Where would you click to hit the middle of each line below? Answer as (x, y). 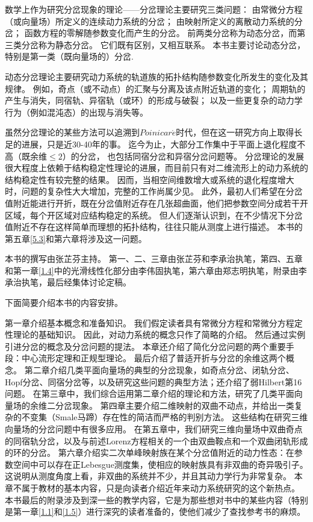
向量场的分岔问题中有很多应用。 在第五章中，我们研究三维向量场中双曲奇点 (154, 429)
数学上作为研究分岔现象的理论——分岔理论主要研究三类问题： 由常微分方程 (154, 9)
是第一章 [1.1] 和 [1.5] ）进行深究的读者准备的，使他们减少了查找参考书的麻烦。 (155, 511)
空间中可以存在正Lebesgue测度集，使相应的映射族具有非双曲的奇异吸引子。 (160, 464)
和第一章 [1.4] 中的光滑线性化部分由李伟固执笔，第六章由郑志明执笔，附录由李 (156, 270)
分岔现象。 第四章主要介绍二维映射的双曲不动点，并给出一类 (175, 405)
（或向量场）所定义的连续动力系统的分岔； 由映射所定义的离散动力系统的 (150, 21)
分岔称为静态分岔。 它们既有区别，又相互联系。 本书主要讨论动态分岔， (163, 44)
